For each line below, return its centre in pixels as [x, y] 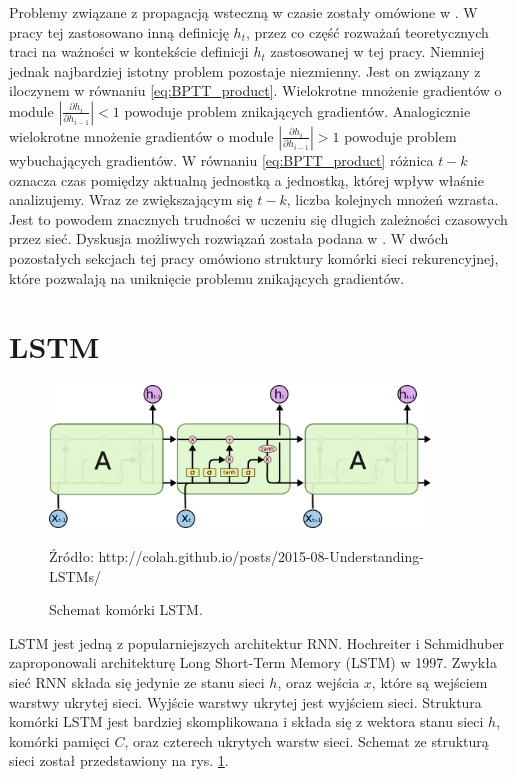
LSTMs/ [75, 575]
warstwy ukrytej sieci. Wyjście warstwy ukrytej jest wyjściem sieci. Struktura [245, 701]
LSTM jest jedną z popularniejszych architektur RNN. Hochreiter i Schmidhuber [257, 642]
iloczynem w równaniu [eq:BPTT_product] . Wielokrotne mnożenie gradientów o [255, 90]
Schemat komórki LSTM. [126, 609]
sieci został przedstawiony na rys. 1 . [119, 760]
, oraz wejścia [318, 681]
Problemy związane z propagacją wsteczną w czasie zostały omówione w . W [243, 12]
